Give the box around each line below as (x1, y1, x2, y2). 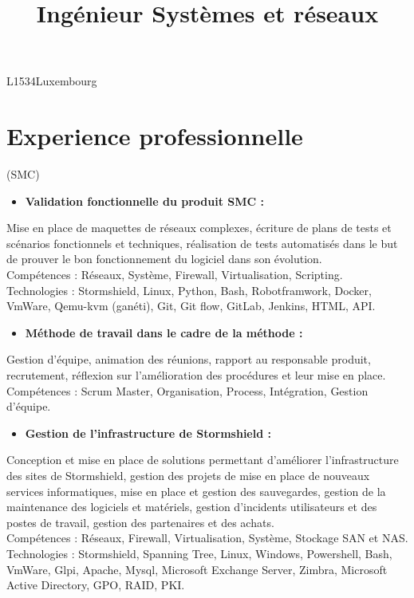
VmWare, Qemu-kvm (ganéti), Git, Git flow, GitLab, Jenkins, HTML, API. (6, 297, 376, 314)
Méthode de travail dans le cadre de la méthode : (25, 324, 303, 340)
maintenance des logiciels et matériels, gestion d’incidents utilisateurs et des (6, 498, 377, 515)
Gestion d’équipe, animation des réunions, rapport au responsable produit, (6, 351, 371, 368)
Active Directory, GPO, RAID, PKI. (6, 576, 185, 593)
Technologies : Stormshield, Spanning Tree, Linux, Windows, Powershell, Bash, (6, 545, 392, 561)
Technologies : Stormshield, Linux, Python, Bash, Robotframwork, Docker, (6, 281, 372, 298)
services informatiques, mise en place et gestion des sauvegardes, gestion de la (6, 482, 386, 499)
